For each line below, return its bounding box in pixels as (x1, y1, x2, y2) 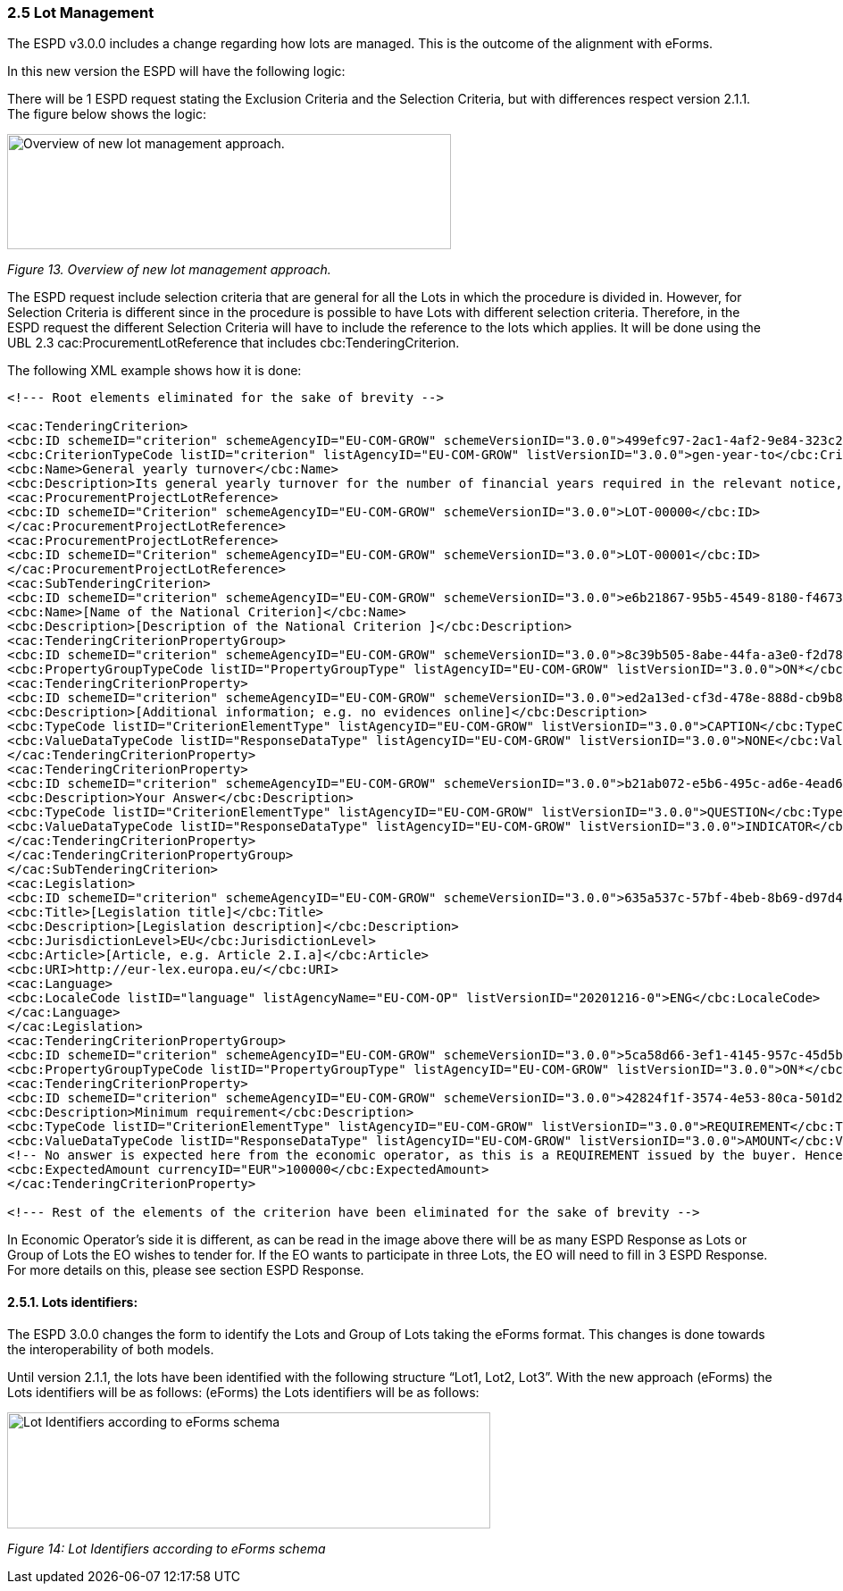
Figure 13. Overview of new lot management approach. (7, 262, 331, 278)
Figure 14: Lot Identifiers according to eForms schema (7, 1540, 326, 1556)
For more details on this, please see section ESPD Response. (7, 1262, 364, 1278)
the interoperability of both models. (7, 1341, 214, 1357)
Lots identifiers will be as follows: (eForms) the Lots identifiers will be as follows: (7, 1384, 480, 1400)
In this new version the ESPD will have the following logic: (7, 63, 346, 80)
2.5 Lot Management (7, 4, 154, 21)
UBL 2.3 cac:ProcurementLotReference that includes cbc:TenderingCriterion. (7, 335, 460, 351)
